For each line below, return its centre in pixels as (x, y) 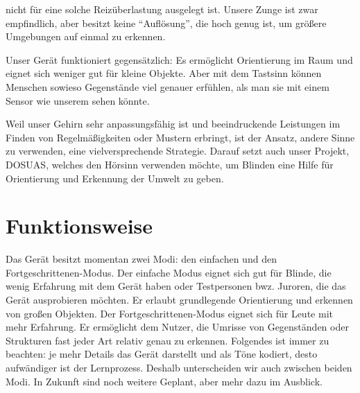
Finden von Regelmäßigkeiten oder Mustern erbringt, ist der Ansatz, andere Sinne (180, 137)
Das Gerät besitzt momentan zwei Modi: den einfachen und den (141, 259)
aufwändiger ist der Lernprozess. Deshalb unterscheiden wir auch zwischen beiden (179, 367)
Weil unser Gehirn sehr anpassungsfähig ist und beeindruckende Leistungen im (173, 124)
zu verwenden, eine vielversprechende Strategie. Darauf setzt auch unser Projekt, (178, 151)
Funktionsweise (79, 226)
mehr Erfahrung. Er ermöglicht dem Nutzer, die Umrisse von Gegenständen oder (177, 327)
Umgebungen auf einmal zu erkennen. (86, 36)
